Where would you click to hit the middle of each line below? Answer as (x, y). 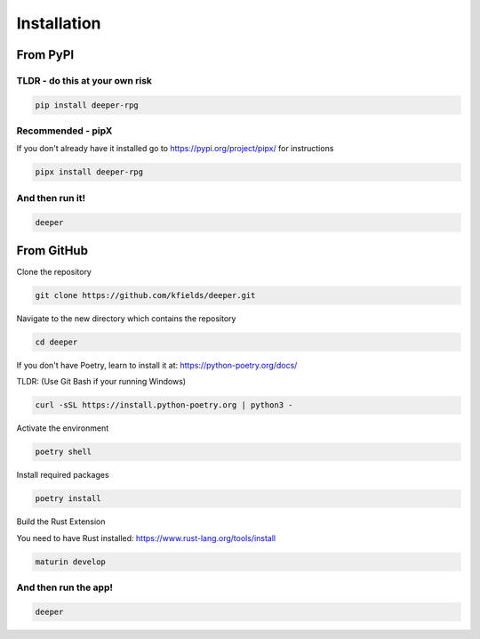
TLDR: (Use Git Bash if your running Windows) (101, 382)
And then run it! (51, 198)
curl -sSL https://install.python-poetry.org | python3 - (164, 405)
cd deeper (56, 342)
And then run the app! (64, 587)
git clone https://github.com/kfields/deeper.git (145, 295)
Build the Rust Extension (61, 522)
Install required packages (63, 475)
